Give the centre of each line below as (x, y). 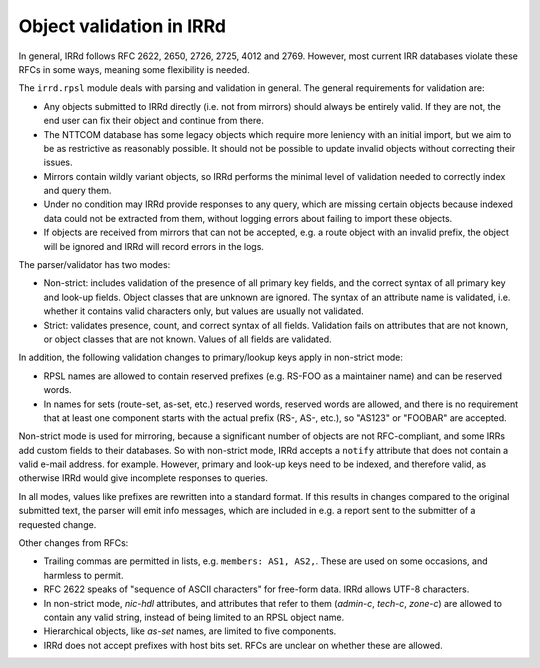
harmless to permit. (83, 575)
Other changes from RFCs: (73, 543)
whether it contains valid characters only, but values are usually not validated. (203, 311)
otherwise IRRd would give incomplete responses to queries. (143, 478)
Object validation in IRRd (122, 26)
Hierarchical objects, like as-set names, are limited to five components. (190, 631)
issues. (58, 162)
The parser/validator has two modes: (94, 265)
